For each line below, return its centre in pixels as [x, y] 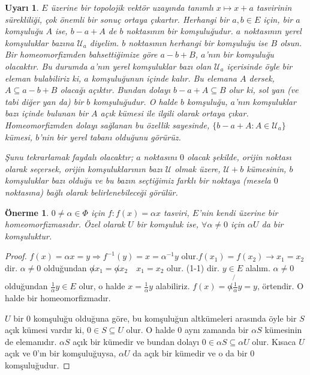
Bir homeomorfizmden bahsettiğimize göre [81, 54]
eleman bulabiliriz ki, [43, 78]
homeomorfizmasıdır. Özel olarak [65, 224]
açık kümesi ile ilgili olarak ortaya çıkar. [174, 113]
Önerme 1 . [27, 212]
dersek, [262, 78]
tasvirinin [274, 7]
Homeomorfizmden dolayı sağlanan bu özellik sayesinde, [107, 124]
